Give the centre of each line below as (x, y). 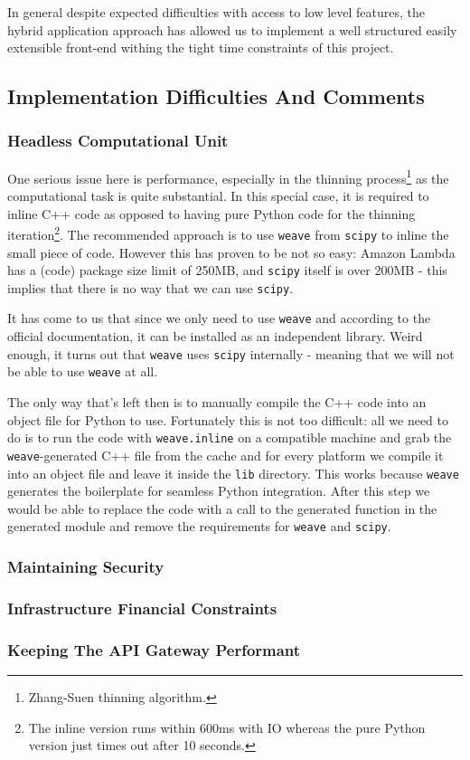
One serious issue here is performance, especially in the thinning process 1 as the (228, 176)
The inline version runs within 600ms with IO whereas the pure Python (227, 727)
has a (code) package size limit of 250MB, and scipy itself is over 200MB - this (227, 270)
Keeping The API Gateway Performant (154, 649)
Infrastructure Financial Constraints (142, 608)
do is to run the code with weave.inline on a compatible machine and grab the (230, 437)
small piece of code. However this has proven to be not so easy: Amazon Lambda (231, 252)
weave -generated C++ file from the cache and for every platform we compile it (226, 455)
